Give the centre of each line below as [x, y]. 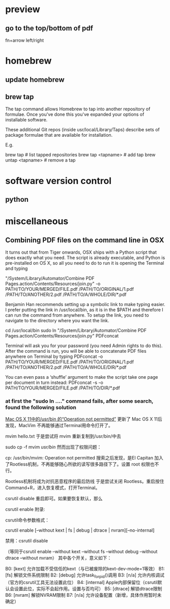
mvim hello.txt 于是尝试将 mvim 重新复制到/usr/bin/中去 [63, 436]
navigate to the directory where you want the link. [57, 320]
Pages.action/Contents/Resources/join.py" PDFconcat [62, 336]
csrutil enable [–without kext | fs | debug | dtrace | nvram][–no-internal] [80, 530]
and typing [17, 268]
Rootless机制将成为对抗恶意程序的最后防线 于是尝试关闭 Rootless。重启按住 [85, 481]
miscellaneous [37, 221]
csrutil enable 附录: [25, 509]
